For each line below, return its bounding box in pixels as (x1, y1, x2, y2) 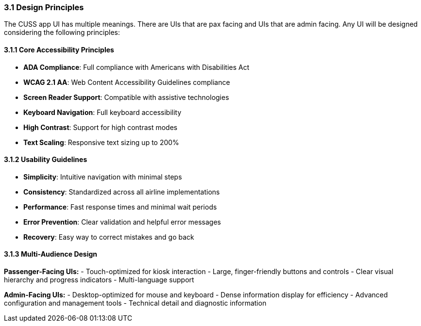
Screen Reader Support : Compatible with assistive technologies (23, 93, 229, 101)
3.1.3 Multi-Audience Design (4, 250, 98, 259)
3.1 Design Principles (4, 2, 84, 12)
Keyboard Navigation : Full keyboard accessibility (23, 108, 182, 116)
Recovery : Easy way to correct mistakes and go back (23, 232, 194, 241)
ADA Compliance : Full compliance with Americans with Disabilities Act (23, 63, 250, 71)
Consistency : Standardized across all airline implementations (23, 187, 220, 196)
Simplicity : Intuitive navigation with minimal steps (23, 172, 182, 181)
